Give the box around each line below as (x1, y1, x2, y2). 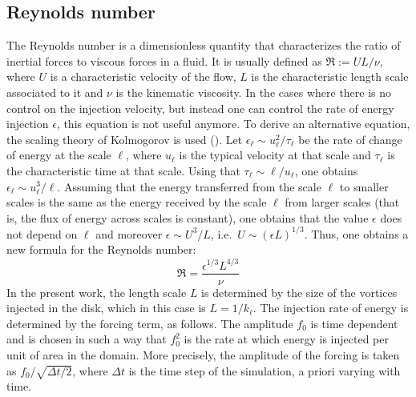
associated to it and (6, 83, 103, 100)
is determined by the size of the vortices (201, 283, 398, 300)
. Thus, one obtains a (304, 225, 409, 242)
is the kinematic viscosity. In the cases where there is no (115, 83, 392, 100)
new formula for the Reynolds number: (6, 241, 196, 258)
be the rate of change (298, 130, 402, 147)
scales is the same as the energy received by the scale (6, 194, 267, 211)
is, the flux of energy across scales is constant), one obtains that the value (6, 209, 369, 226)
